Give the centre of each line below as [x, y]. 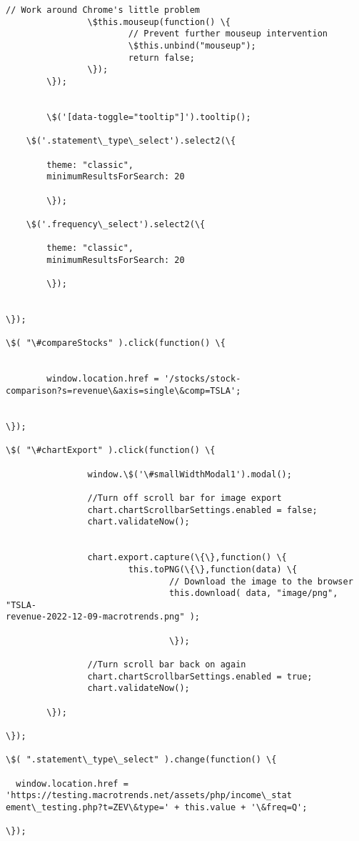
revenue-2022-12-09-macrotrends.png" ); [103, 617]
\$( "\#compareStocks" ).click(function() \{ [116, 343]
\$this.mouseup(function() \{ [159, 22]
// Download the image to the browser [261, 581]
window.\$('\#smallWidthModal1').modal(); [189, 474]
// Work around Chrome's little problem [103, 10]
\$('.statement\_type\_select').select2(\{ [131, 141]
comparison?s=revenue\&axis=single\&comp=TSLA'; [123, 391]
